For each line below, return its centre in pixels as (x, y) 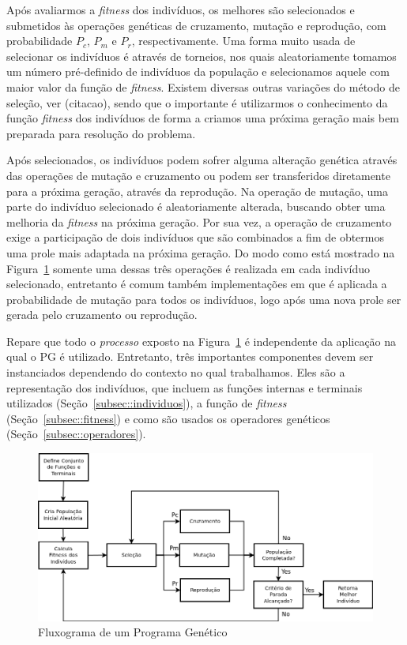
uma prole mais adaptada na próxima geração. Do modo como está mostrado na (201, 252)
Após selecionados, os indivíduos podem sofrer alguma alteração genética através (202, 160)
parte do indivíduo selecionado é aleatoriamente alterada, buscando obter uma (196, 206)
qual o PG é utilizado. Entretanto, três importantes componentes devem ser (190, 356)
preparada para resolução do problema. (101, 133)
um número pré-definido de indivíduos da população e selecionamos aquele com (198, 71)
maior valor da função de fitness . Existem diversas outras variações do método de (203, 86)
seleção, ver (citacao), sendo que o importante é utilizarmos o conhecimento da (197, 102)
